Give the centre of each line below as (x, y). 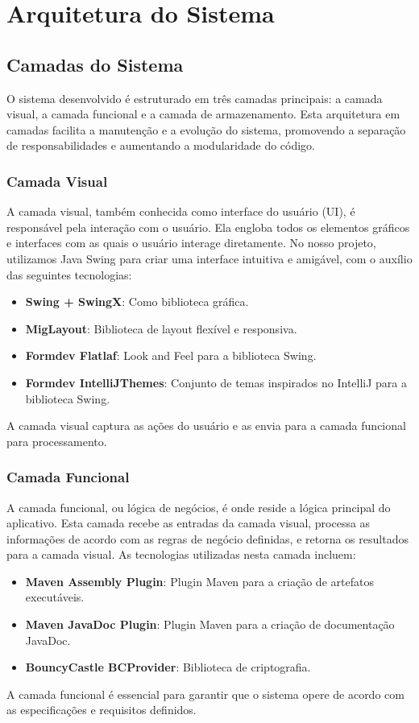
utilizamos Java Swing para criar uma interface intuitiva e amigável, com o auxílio (209, 258)
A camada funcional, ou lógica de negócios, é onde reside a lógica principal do (199, 507)
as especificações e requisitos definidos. (102, 710)
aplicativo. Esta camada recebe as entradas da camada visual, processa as (189, 523)
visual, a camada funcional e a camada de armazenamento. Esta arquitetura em (203, 114)
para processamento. (57, 441)
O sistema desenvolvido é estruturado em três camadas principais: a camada (195, 98)
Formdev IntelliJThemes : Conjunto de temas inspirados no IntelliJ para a (216, 382)
